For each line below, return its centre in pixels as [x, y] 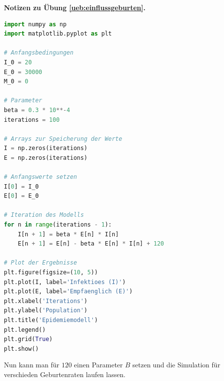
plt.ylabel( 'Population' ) [46, 311]
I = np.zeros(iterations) [46, 148]
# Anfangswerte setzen [41, 177]
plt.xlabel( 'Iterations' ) [46, 301]
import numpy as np [35, 24]
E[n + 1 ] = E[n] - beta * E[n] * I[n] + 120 [91, 244]
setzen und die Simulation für [176, 365]
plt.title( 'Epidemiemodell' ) [51, 320]
